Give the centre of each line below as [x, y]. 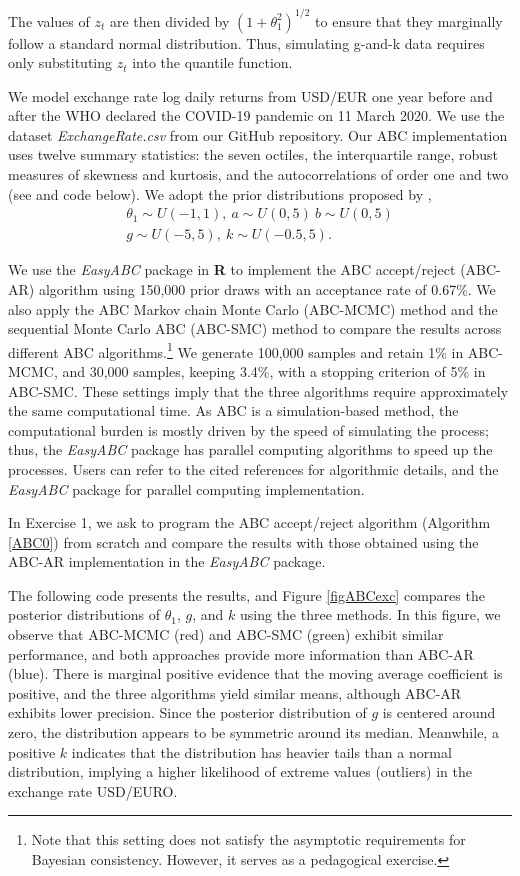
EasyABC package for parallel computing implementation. [186, 488]
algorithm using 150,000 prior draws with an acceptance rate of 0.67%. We [267, 288]
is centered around [439, 712]
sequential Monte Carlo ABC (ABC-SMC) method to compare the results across [255, 328]
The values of [49, 20]
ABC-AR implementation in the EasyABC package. [167, 561]
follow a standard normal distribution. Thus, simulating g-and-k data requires [246, 42]
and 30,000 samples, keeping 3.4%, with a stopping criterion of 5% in [274, 370]
